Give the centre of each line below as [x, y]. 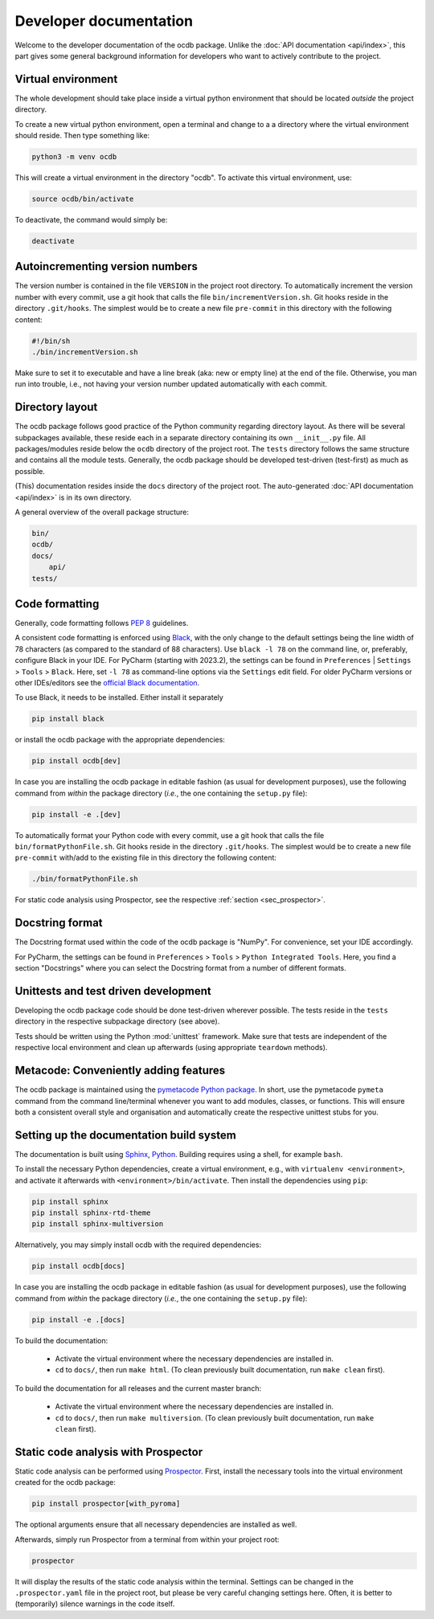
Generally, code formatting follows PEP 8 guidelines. [102, 623]
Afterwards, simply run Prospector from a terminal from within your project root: [147, 1539]
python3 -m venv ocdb [74, 157]
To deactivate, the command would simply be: [91, 219]
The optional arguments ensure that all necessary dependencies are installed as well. [156, 1525]
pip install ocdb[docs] [79, 1266]
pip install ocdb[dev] [76, 761]
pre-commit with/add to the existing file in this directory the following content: [146, 858]
